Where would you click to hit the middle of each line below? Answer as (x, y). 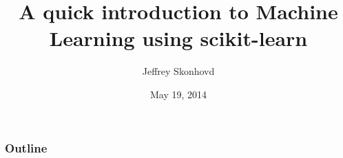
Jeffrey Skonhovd (178, 71)
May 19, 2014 (178, 94)
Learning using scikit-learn (178, 38)
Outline (26, 147)
